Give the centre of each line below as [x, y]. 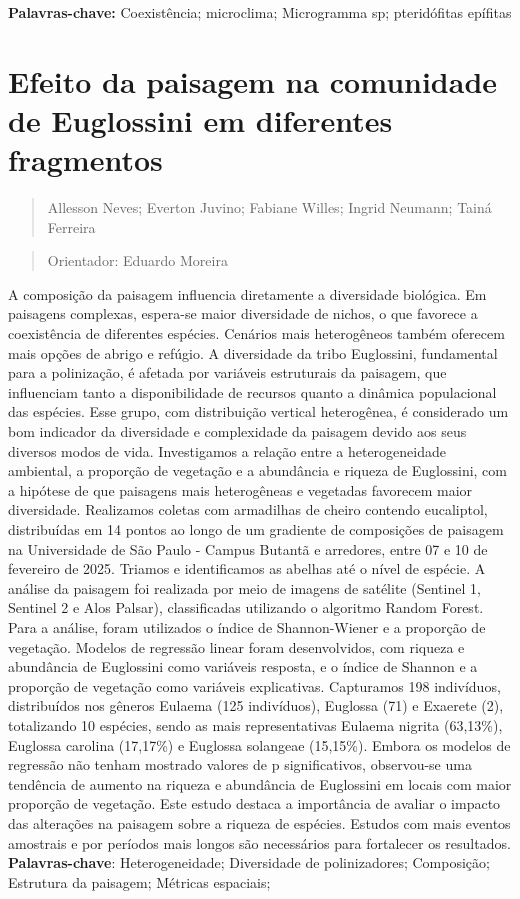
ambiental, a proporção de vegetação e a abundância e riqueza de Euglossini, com [257, 470]
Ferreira [71, 226]
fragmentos [85, 159]
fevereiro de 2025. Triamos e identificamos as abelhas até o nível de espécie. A [247, 568]
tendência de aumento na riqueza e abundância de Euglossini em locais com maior [260, 783]
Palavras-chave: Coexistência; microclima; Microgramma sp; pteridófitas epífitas [260, 12]
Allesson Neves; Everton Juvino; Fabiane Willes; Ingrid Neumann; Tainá [269, 207]
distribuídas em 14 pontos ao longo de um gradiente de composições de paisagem [256, 529]
